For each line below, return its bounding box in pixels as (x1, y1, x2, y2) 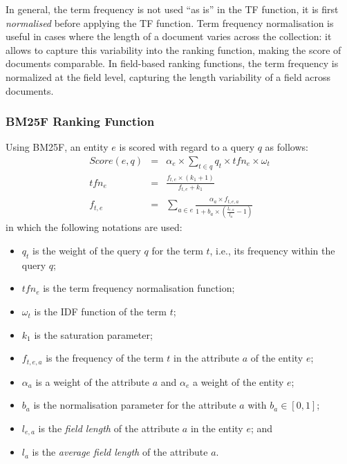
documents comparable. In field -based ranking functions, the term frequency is (6, 56, 339, 71)
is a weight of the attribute (35, 374, 150, 389)
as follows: (265, 140, 308, 154)
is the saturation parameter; (34, 327, 153, 342)
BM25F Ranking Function (6, 113, 155, 130)
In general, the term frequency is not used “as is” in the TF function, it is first (6, 2, 339, 16)
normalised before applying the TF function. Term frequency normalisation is (6, 15, 334, 30)
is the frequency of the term (46, 351, 164, 365)
